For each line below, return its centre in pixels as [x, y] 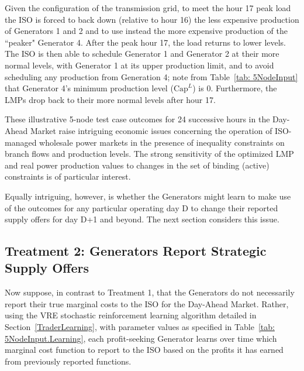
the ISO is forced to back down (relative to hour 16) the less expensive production [152, 19]
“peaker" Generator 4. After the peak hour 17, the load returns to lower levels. [146, 42]
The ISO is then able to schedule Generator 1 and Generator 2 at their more [142, 54]
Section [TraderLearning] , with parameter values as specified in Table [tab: [140, 327]
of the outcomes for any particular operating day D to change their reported [141, 207]
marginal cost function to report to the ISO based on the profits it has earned [144, 350]
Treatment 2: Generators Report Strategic [136, 251]
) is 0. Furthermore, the [235, 88]
